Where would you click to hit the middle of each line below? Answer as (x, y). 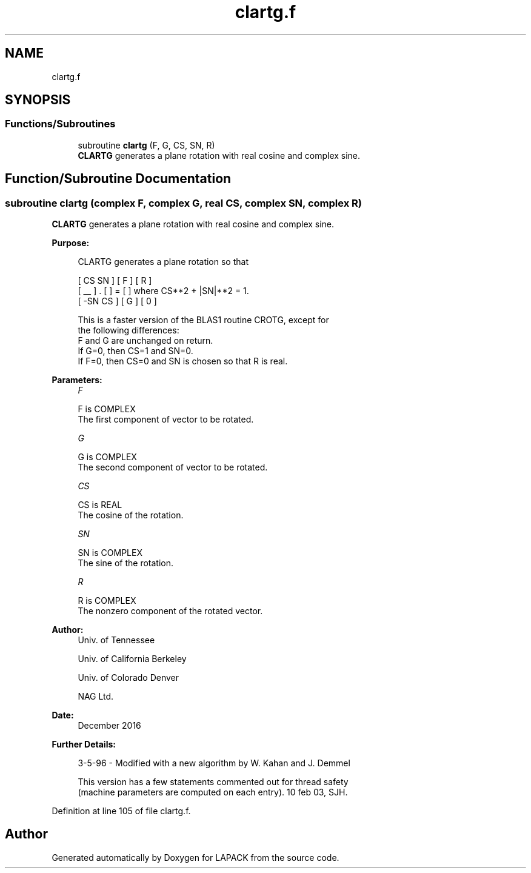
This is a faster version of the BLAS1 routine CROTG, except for (203, 320)
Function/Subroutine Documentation (118, 179)
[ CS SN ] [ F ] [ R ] (115, 281)
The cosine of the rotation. (131, 515)
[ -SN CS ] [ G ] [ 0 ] (117, 301)
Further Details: (84, 744)
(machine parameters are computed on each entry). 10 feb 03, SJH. (213, 792)
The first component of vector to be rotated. (166, 420)
